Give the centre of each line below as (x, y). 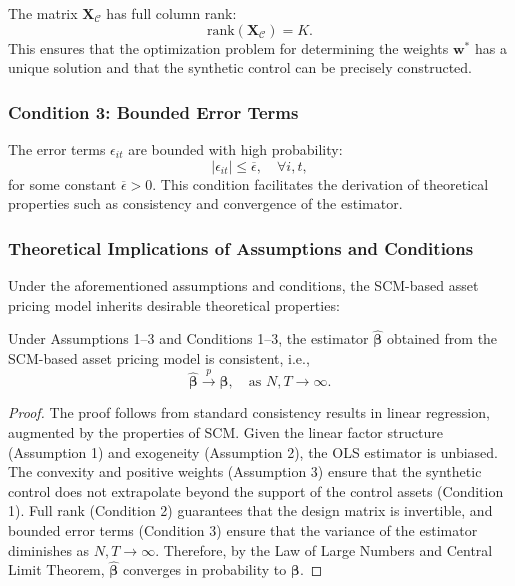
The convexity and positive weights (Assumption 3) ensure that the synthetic (245, 471)
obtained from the (442, 338)
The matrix (43, 13)
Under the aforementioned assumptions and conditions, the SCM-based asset (243, 285)
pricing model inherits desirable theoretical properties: (174, 304)
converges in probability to (205, 569)
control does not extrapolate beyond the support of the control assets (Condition (256, 490)
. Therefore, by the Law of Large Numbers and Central (324, 549)
